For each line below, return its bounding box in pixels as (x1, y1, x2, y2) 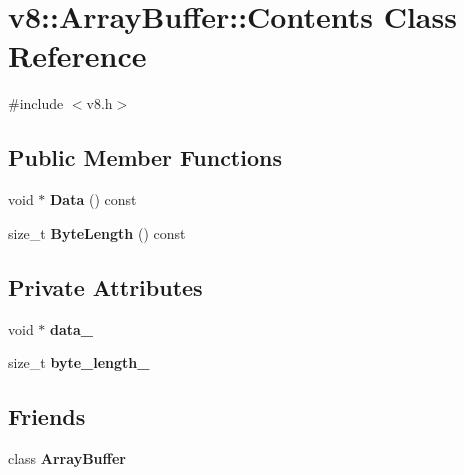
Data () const (50, 189, 137, 210)
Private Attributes (8, 271, 203, 302)
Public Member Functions (8, 142, 282, 173)
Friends (8, 401, 86, 432)
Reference (8, 35, 147, 76)
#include (8, 93, 64, 114)
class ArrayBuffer (8, 447, 126, 468)
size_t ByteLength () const (8, 222, 186, 243)
